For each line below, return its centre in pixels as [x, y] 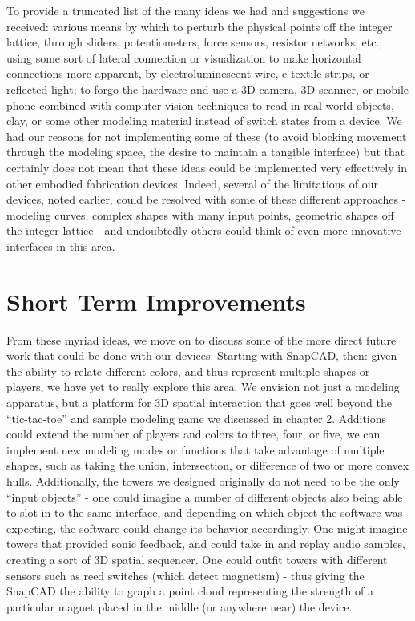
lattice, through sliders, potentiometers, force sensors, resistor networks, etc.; [195, 42]
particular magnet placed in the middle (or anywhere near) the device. [179, 606]
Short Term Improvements [156, 301]
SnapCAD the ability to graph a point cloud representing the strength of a [190, 591]
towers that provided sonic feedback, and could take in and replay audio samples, [206, 544]
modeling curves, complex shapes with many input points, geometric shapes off [200, 214]
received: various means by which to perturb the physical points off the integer [199, 26]
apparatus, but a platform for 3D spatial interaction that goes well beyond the [199, 402]
